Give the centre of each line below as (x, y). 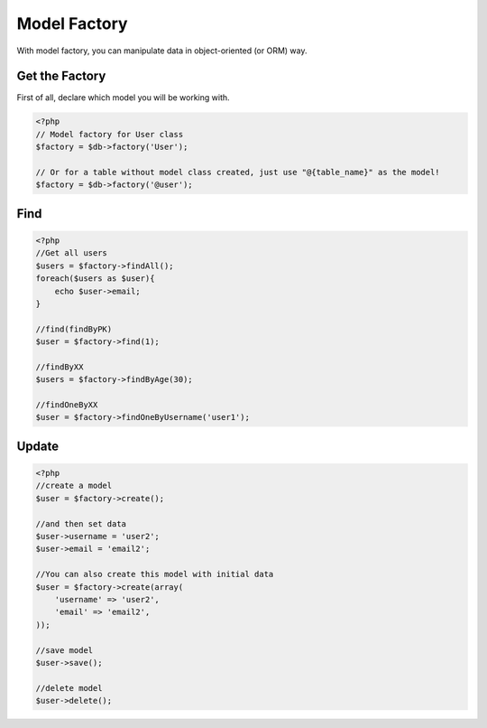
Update (38, 446)
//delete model (69, 688)
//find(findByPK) (74, 329)
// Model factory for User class (110, 134)
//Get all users (72, 253)
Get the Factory (61, 76)
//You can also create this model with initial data (155, 574)
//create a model (74, 486)
